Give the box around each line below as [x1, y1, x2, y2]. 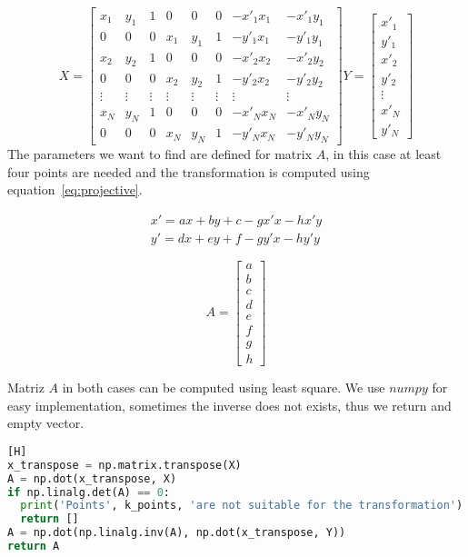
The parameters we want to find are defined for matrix [7, 144, 313, 163]
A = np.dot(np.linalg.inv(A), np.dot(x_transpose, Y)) [7, 526, 346, 540]
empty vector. [7, 413, 85, 433]
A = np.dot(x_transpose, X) [7, 472, 177, 485]
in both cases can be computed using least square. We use [62, 378, 385, 397]
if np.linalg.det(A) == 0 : [7, 485, 171, 499]
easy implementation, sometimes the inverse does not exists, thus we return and [7, 395, 452, 414]
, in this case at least [325, 144, 442, 163]
